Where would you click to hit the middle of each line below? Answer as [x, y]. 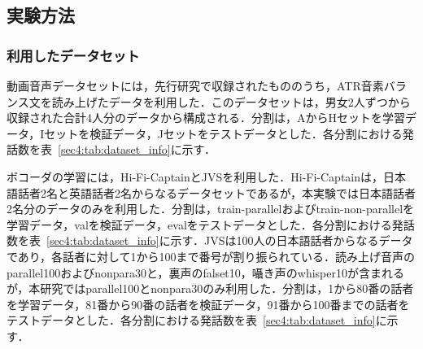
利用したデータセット [73, 55]
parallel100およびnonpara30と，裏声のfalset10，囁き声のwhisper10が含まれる [205, 272]
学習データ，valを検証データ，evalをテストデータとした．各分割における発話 [211, 224]
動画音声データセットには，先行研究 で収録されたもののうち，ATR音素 [195, 85]
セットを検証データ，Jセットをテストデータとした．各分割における [223, 133]
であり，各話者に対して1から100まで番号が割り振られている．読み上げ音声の [211, 256]
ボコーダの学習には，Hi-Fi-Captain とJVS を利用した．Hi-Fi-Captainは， [195, 176]
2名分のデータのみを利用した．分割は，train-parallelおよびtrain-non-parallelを [211, 209]
